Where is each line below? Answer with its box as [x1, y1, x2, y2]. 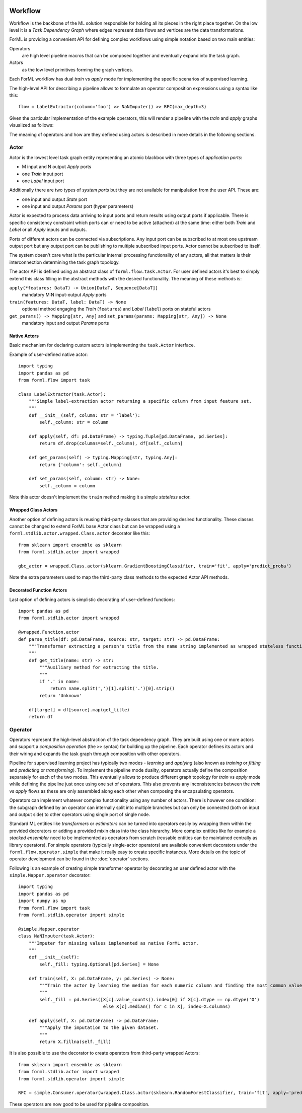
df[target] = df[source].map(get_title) [28, 707, 130, 712]
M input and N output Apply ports [22, 164, 92, 170]
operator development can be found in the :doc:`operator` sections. [9, 856, 149, 862]
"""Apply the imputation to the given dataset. [39, 1025, 159, 1030]
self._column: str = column [39, 419, 109, 425]
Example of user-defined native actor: [9, 351, 88, 357]
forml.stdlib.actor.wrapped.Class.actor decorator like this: [9, 530, 150, 536]
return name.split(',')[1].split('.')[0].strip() [50, 686, 175, 692]
